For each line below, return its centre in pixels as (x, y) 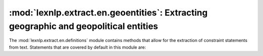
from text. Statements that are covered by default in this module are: (77, 47)
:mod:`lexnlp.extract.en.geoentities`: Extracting (108, 13)
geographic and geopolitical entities (84, 26)
